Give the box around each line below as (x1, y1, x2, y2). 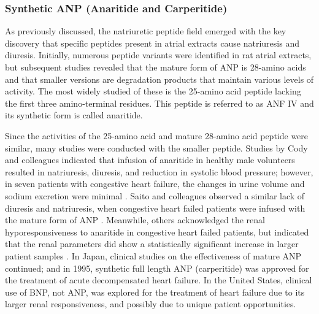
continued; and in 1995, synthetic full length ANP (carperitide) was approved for (5, 261, 309, 274)
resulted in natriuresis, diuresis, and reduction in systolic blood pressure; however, (5, 165, 313, 178)
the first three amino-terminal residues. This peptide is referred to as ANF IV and (5, 96, 314, 109)
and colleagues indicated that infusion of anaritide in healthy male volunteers (5, 153, 295, 166)
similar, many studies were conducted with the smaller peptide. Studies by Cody (5, 141, 308, 154)
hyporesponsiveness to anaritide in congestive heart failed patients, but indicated (5, 225, 309, 238)
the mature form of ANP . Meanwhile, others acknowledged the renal (5, 213, 265, 226)
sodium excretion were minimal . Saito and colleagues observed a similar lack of (5, 189, 305, 202)
